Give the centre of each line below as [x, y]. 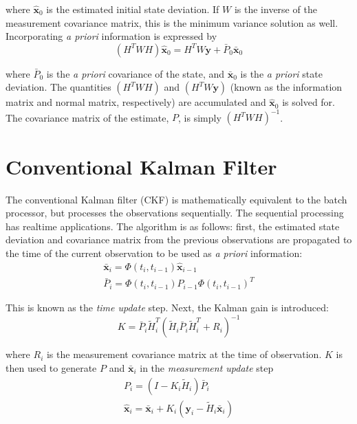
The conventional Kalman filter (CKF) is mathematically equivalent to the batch [176, 199]
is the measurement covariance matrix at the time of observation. [184, 354]
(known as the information [286, 87]
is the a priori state [281, 73]
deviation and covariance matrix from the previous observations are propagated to [179, 239]
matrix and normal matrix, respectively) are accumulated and [136, 102]
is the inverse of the [275, 9]
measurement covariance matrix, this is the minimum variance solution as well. [172, 22]
